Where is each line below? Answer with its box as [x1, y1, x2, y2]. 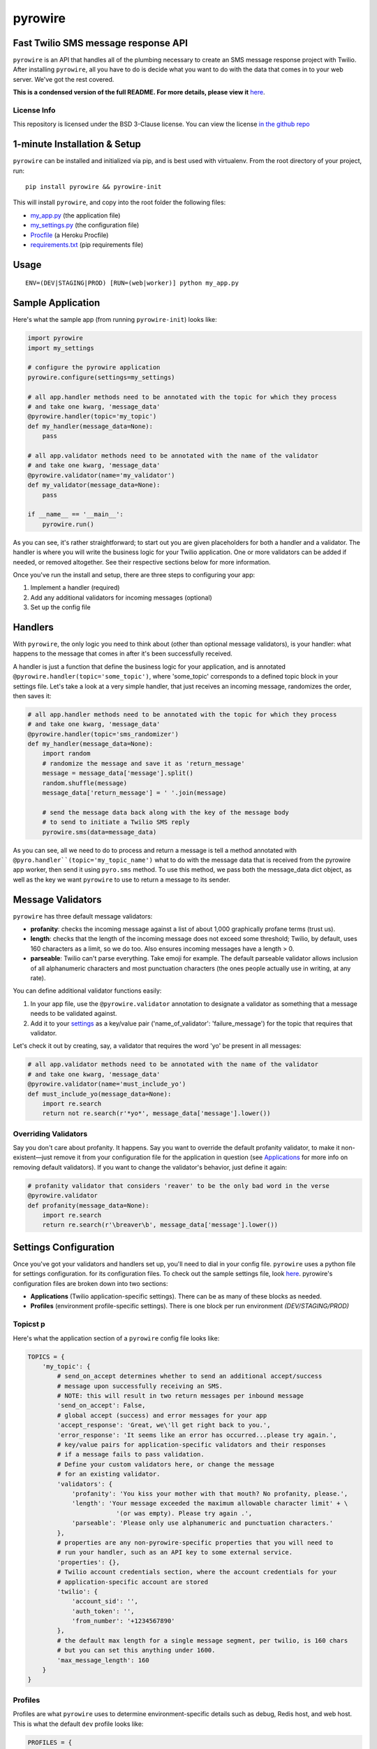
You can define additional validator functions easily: [13, 986, 162, 995]
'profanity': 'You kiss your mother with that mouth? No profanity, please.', [71, 1490, 348, 1497]
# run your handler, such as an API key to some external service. [57, 1548, 293, 1557]
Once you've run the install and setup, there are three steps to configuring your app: [13, 570, 256, 579]
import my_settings [27, 344, 94, 352]
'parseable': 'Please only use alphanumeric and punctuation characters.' [71, 1519, 334, 1527]
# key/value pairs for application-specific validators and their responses [57, 1441, 326, 1449]
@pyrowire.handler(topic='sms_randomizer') [27, 730, 179, 738]
